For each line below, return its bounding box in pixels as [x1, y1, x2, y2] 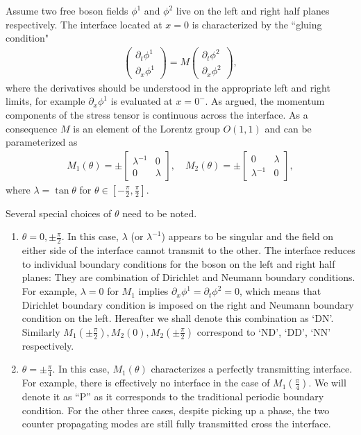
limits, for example [6, 94, 85, 108]
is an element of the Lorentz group [73, 121, 220, 135]
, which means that [240, 284, 321, 298]
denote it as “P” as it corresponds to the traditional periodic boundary [22, 389, 324, 404]
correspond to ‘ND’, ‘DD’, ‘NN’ [196, 324, 331, 339]
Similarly [22, 324, 60, 339]
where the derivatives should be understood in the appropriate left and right [6, 80, 330, 94]
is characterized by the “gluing [192, 17, 322, 31]
